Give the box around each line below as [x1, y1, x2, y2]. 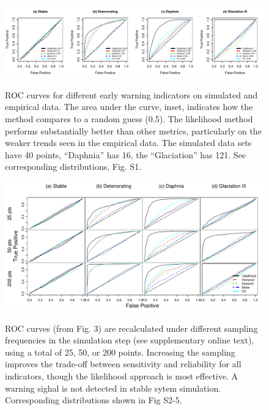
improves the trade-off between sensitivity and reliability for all [5, 357, 241, 370]
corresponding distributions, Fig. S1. [5, 160, 142, 173]
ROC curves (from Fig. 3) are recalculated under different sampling [5, 321, 258, 334]
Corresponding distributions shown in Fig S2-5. [5, 394, 182, 406]
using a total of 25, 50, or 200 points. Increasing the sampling [5, 345, 235, 358]
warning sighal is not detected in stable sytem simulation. [5, 381, 221, 394]
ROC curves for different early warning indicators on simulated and [5, 88, 258, 101]
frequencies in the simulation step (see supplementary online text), [5, 334, 254, 346]
